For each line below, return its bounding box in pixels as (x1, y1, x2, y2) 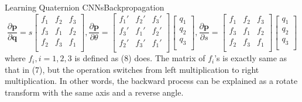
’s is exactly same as (214, 52, 287, 64)
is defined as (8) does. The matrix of (74, 52, 205, 64)
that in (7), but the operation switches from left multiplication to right (5, 63, 259, 75)
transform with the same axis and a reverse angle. (5, 86, 184, 98)
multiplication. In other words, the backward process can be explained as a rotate (5, 75, 298, 87)
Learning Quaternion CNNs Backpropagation (5, 1, 164, 13)
